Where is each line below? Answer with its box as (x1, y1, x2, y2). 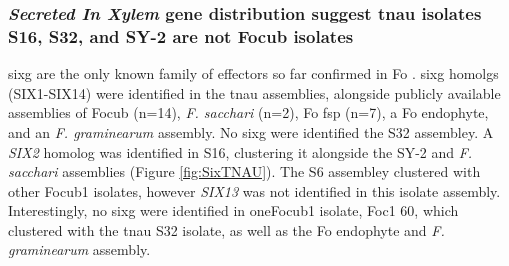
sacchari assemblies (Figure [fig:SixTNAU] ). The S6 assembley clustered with (8, 161, 481, 182)
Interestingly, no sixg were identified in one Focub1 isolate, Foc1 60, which (8, 200, 459, 221)
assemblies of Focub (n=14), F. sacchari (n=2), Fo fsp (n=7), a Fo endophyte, (8, 102, 489, 123)
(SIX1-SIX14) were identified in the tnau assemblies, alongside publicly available (8, 82, 501, 103)
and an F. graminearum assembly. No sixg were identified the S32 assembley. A (8, 121, 494, 142)
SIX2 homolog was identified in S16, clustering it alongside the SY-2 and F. (8, 141, 473, 162)
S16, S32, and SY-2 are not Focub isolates (8, 23, 354, 48)
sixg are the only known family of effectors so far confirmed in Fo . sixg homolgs (8, 63, 499, 84)
